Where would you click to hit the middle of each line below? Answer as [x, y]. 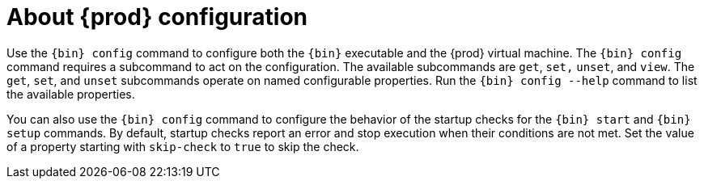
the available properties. [71, 94]
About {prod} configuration [157, 17]
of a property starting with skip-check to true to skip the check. [183, 146]
